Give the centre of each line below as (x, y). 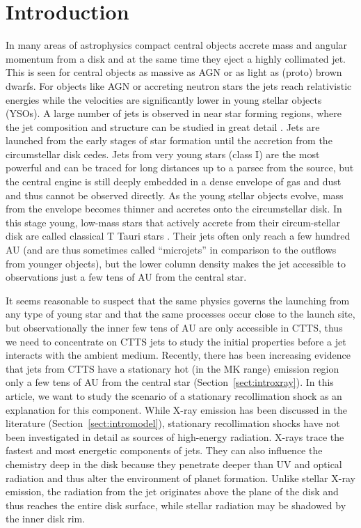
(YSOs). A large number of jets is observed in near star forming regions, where (174, 113)
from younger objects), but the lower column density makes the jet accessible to (176, 263)
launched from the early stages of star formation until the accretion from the (169, 140)
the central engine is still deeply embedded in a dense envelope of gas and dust (174, 181)
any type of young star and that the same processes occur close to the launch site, (180, 314)
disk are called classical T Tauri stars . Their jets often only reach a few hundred (178, 236)
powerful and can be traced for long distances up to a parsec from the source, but (180, 168)
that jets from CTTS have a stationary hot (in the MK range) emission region (173, 368)
